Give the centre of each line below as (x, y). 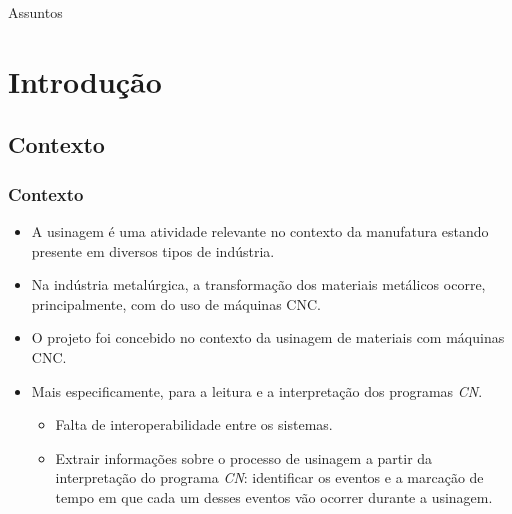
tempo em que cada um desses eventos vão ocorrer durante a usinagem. (274, 496)
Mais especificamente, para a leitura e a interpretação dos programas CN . (257, 390)
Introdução (85, 80)
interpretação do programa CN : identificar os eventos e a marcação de (269, 477)
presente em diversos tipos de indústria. (153, 250)
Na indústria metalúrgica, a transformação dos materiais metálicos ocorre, (258, 284)
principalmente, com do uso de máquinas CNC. (176, 303)
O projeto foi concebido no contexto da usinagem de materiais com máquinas (268, 337)
